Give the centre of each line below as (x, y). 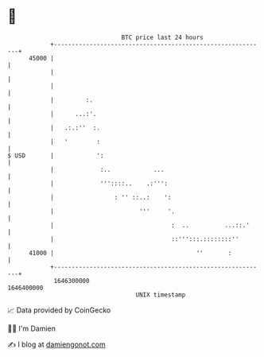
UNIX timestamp (161, 295)
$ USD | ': (56, 155)
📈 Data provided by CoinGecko (59, 310)
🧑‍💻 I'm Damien (32, 328)
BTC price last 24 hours (162, 37)
